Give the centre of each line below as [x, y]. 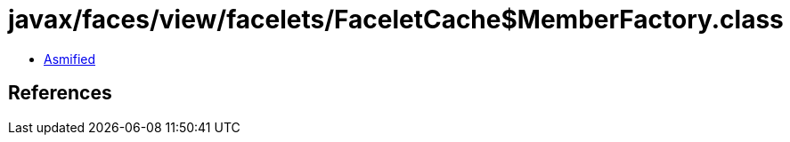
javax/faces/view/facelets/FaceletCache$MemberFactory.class [396, 20]
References [60, 93]
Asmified [70, 59]
